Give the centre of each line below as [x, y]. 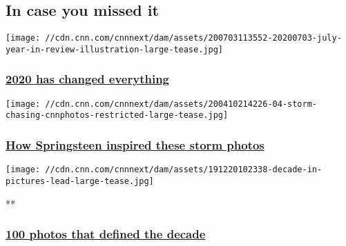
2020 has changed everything [87, 79]
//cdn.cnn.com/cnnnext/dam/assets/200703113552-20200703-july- [193, 38]
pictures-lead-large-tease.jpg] [80, 181]
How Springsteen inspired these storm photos [135, 144]
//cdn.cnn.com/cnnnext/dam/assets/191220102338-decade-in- [184, 170]
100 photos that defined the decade [106, 234]
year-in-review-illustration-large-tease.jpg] [114, 49]
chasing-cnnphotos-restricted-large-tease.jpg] [117, 115]
